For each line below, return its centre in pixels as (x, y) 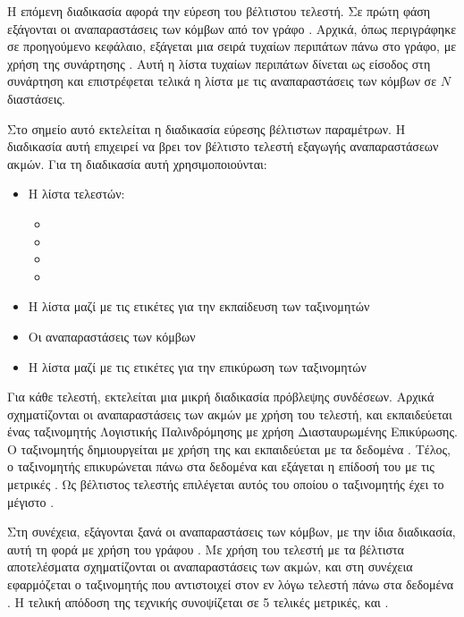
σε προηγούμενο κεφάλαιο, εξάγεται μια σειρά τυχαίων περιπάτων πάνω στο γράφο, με (232, 46)
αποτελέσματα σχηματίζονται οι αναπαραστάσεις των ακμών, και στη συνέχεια (210, 566)
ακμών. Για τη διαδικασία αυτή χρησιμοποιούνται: (137, 163)
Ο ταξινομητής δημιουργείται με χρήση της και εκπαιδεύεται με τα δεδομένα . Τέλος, (229, 448)
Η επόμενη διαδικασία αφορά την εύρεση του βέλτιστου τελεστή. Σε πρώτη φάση (219, 11)
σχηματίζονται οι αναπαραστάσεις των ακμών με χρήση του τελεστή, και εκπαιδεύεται (230, 414)
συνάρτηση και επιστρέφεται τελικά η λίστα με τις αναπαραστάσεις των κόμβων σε (222, 81)
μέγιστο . (31, 501)
